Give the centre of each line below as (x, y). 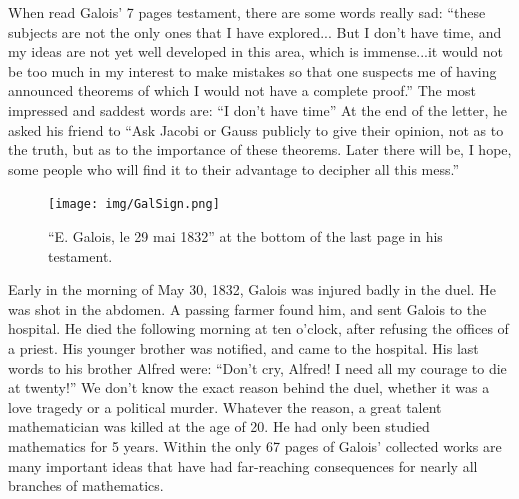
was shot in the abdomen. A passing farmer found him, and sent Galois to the (247, 308)
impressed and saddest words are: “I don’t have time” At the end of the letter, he (258, 109)
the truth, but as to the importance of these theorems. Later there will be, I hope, (260, 149)
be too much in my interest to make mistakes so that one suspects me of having (252, 70)
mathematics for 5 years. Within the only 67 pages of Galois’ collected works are (255, 445)
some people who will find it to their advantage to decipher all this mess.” (234, 168)
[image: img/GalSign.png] (134, 204)
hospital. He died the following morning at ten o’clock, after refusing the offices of (258, 328)
